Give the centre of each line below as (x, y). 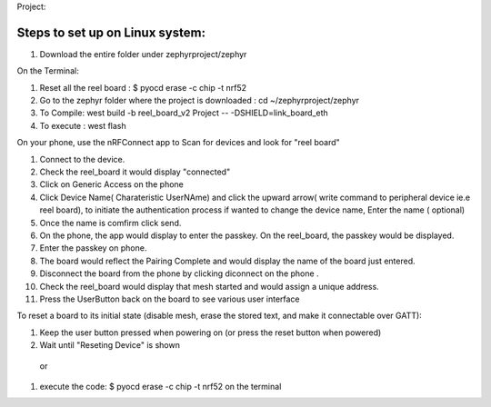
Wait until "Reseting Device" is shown (110, 345)
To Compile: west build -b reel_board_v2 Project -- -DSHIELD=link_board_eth (184, 113)
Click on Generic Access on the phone (111, 184)
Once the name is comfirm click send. (110, 223)
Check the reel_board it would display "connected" (135, 172)
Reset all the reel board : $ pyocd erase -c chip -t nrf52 (143, 87)
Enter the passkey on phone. (93, 248)
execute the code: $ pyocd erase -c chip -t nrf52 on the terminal (160, 386)
